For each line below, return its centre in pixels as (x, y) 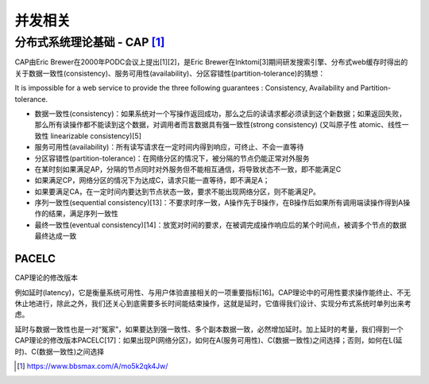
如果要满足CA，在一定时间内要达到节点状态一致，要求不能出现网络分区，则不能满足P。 (178, 192)
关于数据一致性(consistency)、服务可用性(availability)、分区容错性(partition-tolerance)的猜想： (170, 73)
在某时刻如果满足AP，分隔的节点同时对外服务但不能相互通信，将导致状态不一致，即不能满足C (188, 169)
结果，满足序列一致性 (83, 214)
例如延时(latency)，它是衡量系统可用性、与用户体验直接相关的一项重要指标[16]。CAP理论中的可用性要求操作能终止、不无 (213, 292)
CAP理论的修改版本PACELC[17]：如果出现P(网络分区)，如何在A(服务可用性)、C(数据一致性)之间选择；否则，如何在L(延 (209, 340)
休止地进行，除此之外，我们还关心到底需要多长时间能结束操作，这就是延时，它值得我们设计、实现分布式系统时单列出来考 (213, 303)
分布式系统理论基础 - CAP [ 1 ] (90, 42)
